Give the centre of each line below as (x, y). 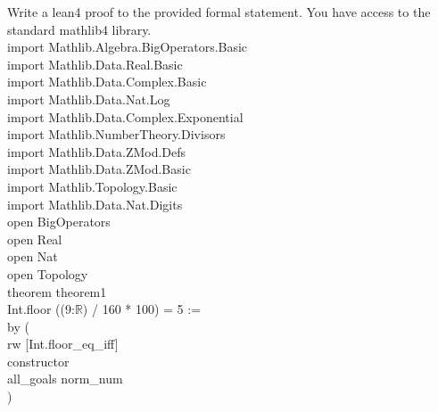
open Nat (33, 256)
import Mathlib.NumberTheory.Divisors (116, 134)
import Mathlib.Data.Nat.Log (89, 99)
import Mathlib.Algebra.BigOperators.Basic (128, 47)
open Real (35, 239)
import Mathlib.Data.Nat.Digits (95, 204)
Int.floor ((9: (41, 309)
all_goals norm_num (65, 379)
